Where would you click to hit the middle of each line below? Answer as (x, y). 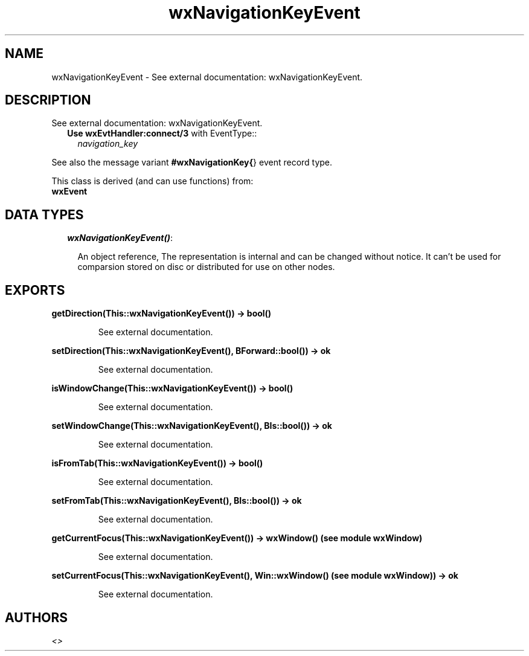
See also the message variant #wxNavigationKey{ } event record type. (192, 162)
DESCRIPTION (48, 100)
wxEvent (69, 191)
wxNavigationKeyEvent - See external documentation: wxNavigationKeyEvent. (207, 77)
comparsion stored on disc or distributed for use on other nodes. (206, 267)
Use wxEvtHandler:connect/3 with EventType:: (162, 133)
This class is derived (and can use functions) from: (152, 181)
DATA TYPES (44, 214)
